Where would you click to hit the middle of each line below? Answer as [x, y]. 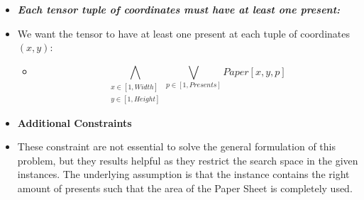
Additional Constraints [75, 122]
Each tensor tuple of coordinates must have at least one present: [179, 9]
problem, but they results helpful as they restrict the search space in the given [188, 160]
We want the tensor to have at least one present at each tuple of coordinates [183, 33]
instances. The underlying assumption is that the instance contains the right [183, 174]
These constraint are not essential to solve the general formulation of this [176, 146]
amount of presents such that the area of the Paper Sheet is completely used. [185, 188]
